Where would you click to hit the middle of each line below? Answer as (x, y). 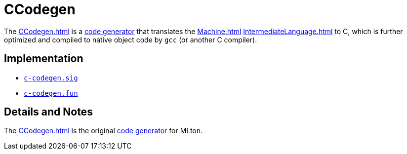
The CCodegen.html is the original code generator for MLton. (103, 131)
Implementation (44, 59)
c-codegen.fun (51, 93)
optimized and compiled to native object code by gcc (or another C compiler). (131, 39)
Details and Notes (48, 112)
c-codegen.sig (51, 78)
